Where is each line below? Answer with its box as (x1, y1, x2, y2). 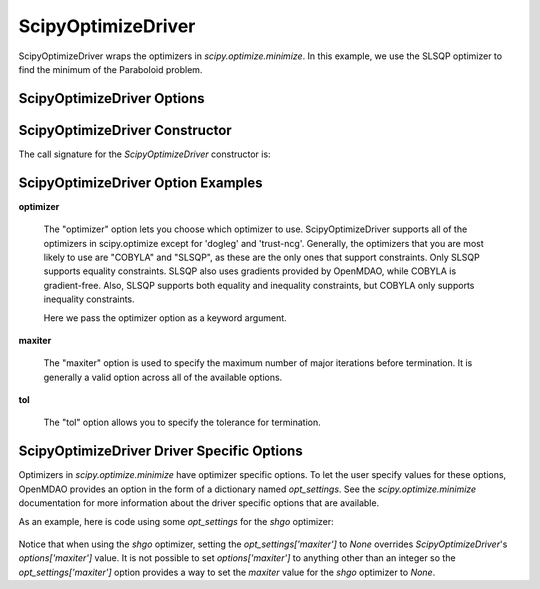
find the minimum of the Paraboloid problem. (18, 63, 203, 75)
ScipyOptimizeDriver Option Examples (18, 174, 263, 191)
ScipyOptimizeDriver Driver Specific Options (18, 443, 304, 460)
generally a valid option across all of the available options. (43, 371, 283, 383)
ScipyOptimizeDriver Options (18, 90, 205, 107)
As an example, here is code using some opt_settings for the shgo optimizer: (18, 515, 334, 527)
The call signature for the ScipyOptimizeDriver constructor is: (18, 148, 271, 160)
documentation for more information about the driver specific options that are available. (18, 497, 380, 509)
